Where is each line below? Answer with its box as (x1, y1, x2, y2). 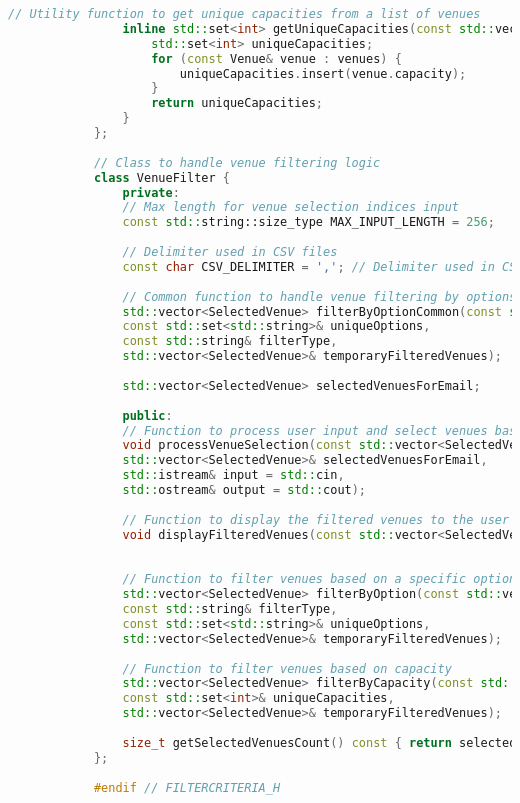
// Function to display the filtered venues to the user (122, 512, 510, 527)
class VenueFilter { (93, 170, 230, 185)
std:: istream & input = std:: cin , (122, 468, 345, 483)
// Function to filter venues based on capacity (122, 661, 452, 676)
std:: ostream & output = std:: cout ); (122, 483, 367, 497)
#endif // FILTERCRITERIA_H (93, 780, 281, 795)
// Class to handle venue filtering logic (93, 155, 381, 170)
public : (122, 408, 173, 423)
